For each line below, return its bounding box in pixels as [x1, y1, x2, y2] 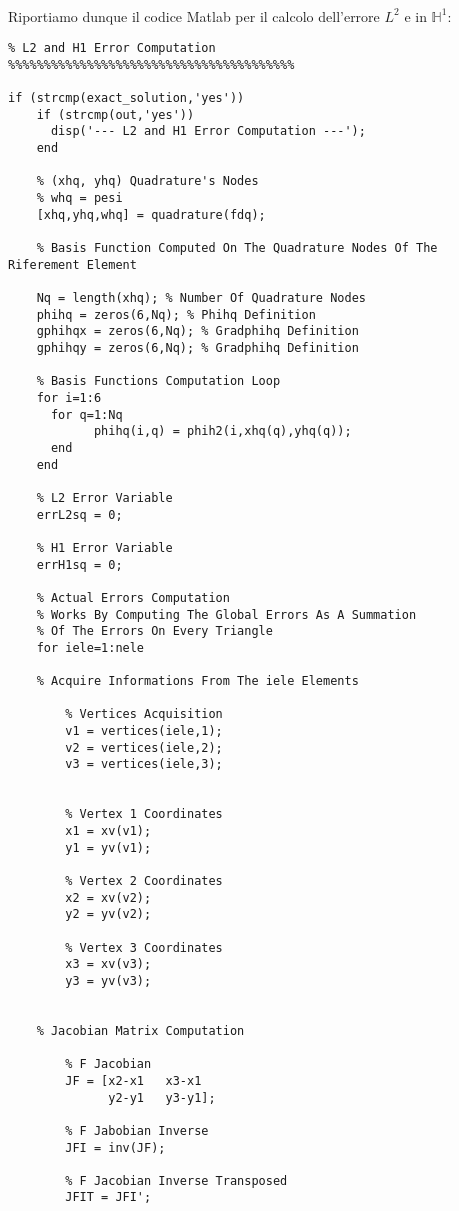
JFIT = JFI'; [65, 1190, 152, 1205]
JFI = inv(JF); [65, 1140, 166, 1155]
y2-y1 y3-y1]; [108, 1090, 216, 1105]
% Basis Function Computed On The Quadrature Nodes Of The [36, 241, 438, 256]
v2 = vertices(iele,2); [65, 740, 223, 755]
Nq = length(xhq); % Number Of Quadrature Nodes [36, 291, 366, 306]
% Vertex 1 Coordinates [65, 807, 223, 822]
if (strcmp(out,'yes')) [36, 107, 195, 122]
